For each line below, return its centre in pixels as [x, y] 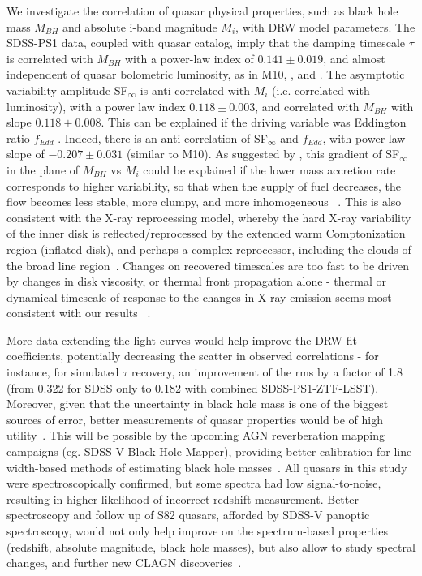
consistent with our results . [79, 313]
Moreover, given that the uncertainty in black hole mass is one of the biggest [198, 404]
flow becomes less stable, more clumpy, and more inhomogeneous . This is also [204, 202]
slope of [26, 154]
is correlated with [50, 58]
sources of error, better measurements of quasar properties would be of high [195, 419]
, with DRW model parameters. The [325, 26]
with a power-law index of [189, 58]
